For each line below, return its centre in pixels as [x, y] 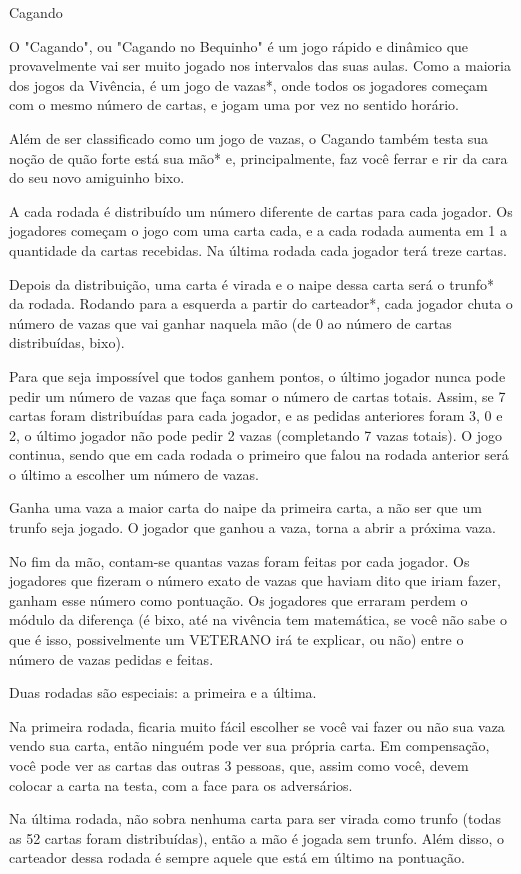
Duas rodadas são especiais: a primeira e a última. [163, 692]
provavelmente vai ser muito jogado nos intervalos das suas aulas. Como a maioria [260, 65]
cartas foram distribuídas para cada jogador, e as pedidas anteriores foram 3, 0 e [256, 415]
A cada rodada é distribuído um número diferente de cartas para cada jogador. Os [261, 210]
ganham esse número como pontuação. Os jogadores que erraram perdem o [238, 599]
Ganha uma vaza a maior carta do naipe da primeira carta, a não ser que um [245, 507]
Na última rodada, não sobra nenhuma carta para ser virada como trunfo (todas [255, 818]
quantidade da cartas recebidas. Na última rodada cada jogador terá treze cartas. [258, 249]
